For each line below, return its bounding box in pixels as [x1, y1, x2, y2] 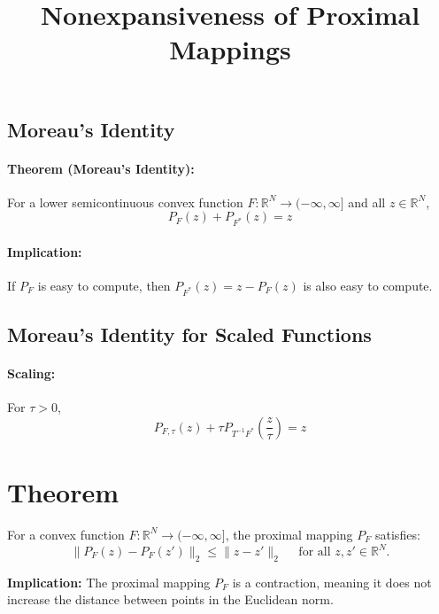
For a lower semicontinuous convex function [7, 192, 243, 211]
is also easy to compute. [303, 276, 433, 294]
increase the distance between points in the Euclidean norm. [7, 590, 334, 609]
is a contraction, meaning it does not [232, 572, 432, 591]
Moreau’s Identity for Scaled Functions [7, 321, 372, 348]
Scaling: [7, 364, 56, 383]
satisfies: [375, 525, 420, 543]
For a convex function [7, 525, 125, 543]
